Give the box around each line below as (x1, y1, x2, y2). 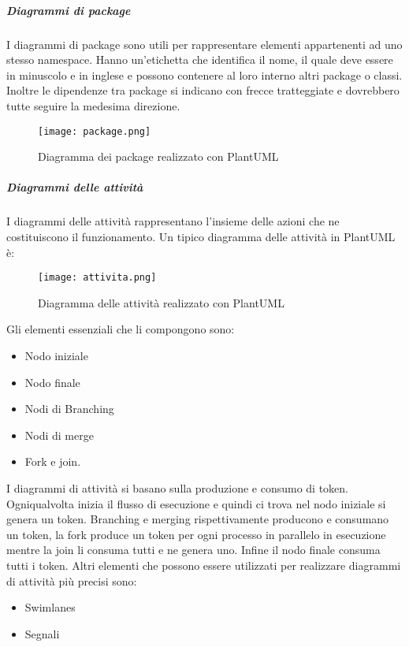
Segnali (24, 625, 60, 641)
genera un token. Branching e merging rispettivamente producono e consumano (6, 511, 389, 527)
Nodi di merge (24, 426, 94, 443)
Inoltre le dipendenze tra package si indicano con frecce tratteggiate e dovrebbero (6, 82, 400, 99)
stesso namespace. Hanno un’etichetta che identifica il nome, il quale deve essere (6, 51, 393, 68)
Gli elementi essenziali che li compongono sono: (6, 321, 235, 337)
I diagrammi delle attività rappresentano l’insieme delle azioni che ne (6, 213, 340, 229)
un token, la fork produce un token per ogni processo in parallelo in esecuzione (6, 526, 386, 542)
